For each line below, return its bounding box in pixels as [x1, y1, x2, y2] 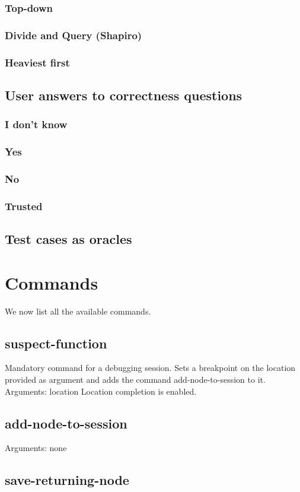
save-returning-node [5, 471, 129, 489]
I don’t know [5, 117, 68, 132]
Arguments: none [5, 442, 67, 454]
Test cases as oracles [5, 230, 132, 248]
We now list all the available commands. [5, 304, 151, 317]
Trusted [5, 198, 43, 213]
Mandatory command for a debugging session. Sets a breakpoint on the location [5, 361, 296, 374]
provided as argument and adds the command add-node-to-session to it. [5, 373, 266, 385]
